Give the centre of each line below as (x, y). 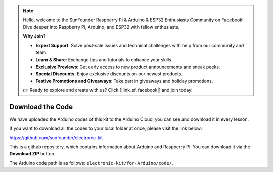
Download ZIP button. (32, 154)
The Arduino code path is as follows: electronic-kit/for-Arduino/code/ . (91, 163)
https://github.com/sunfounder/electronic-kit (56, 137)
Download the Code (41, 107)
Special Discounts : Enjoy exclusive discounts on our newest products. (109, 74)
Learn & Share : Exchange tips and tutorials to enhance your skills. (104, 60)
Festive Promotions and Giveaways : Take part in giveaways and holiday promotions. (124, 81)
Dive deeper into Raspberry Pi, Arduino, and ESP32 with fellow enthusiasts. (101, 27)
